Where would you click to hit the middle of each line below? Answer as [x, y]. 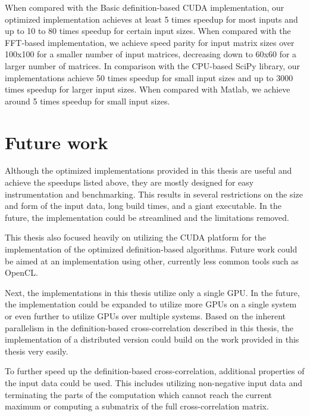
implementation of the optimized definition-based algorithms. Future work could [151, 249]
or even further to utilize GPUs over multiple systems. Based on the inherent [145, 316]
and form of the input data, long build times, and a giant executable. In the [143, 206]
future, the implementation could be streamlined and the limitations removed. [147, 217]
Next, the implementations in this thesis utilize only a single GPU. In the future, [152, 292]
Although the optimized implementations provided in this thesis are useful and [148, 170]
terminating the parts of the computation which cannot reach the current [139, 394]
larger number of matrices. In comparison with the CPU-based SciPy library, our [153, 65]
